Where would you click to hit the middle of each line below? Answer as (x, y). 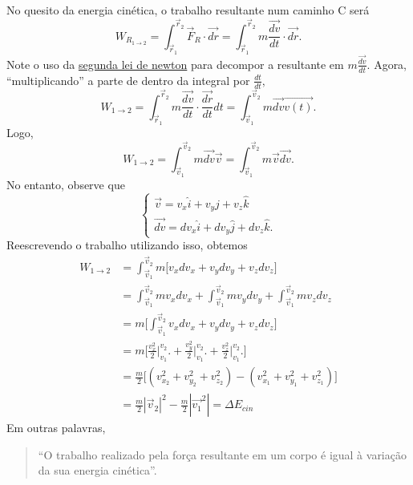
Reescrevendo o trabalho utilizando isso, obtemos (127, 245)
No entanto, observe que (66, 184)
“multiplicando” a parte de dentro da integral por (128, 80)
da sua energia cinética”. (97, 470)
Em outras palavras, (56, 428)
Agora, (391, 64)
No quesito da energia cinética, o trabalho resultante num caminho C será (188, 10)
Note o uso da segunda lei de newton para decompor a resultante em (175, 64)
